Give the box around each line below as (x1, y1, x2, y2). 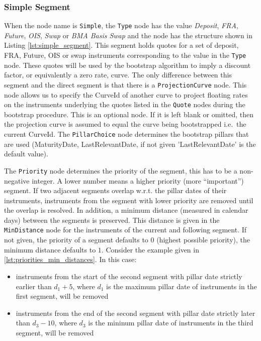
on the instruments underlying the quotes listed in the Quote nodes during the (4, 99, 245, 110)
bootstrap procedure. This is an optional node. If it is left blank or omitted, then (4, 109, 253, 119)
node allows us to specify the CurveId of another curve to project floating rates (4, 89, 248, 100)
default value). (4, 148, 48, 159)
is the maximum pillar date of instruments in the (106, 281, 257, 291)
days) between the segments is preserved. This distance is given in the (4, 214, 220, 225)
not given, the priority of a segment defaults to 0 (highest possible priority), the (4, 234, 250, 245)
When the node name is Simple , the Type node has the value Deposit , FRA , (4, 20, 238, 31)
